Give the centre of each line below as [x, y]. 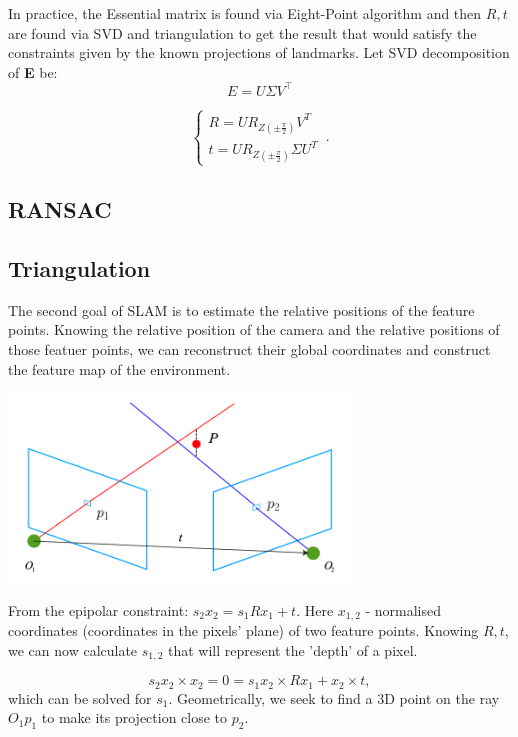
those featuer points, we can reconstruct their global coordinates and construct [249, 348]
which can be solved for [80, 697]
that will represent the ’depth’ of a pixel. [292, 649]
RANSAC [60, 209]
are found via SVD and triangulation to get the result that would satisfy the [242, 32]
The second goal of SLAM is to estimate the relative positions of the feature [241, 309]
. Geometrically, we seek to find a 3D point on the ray [334, 697]
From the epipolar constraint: [98, 609]
